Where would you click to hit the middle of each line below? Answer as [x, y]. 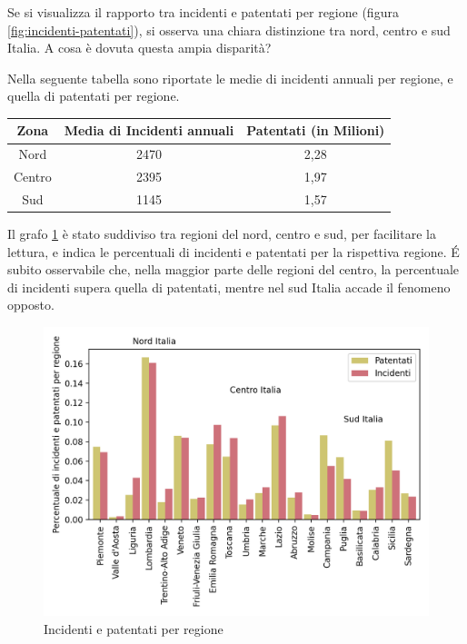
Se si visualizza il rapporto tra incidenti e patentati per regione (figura [203, 12]
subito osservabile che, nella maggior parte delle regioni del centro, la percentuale [233, 269]
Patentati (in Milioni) [316, 130]
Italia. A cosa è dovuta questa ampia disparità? [139, 48]
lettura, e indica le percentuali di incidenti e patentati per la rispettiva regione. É [233, 251]
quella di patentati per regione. [94, 96]
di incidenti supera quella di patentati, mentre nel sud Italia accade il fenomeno [229, 287]
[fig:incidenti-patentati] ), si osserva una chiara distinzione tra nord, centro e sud [229, 30]
